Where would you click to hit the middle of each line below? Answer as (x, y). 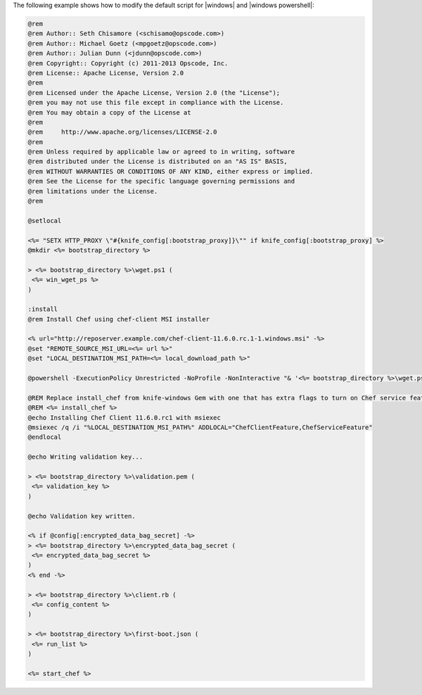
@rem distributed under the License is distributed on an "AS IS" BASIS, (158, 161)
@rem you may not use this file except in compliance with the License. (156, 103)
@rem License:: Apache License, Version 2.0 (106, 73)
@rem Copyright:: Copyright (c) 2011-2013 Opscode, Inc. (128, 63)
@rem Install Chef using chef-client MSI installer (119, 319)
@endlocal (45, 437)
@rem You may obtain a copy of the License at (109, 112)
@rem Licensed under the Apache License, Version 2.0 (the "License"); (154, 93)
